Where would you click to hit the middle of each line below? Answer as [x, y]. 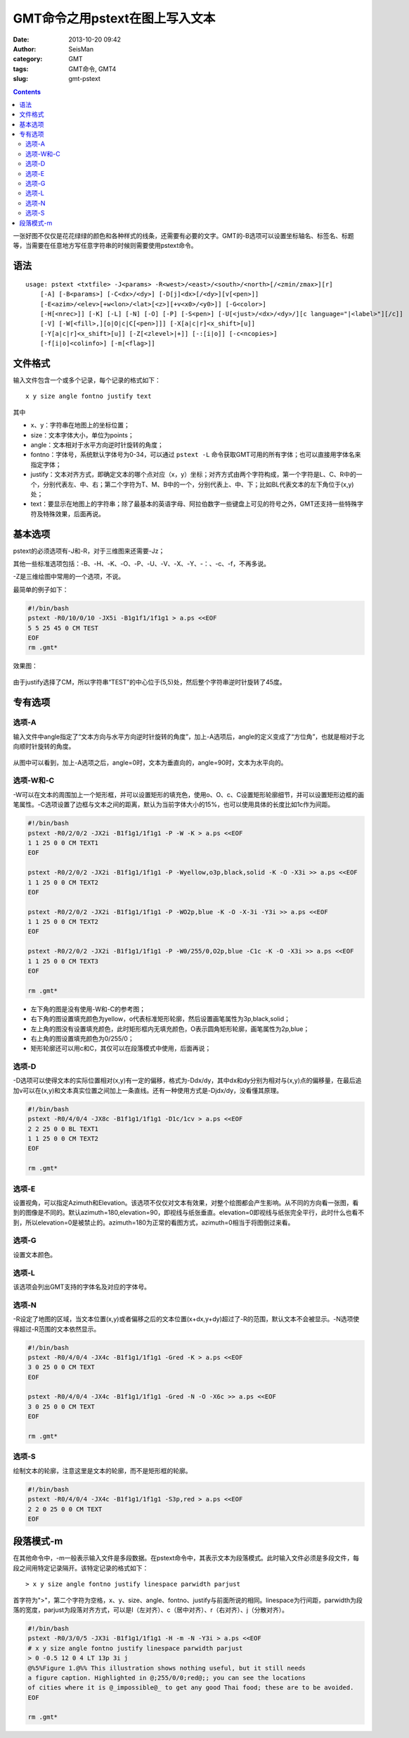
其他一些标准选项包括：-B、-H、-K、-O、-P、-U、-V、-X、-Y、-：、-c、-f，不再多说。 [142, 564]
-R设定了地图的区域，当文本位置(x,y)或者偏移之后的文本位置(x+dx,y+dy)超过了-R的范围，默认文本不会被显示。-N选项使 [186, 1319]
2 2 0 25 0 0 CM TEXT [65, 1509]
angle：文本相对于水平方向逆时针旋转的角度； [97, 444]
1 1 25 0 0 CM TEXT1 [63, 843]
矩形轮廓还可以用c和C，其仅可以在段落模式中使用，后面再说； [121, 1049]
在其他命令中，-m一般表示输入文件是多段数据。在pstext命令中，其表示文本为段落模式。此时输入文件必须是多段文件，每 [186, 1558]
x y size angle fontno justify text [89, 396]
